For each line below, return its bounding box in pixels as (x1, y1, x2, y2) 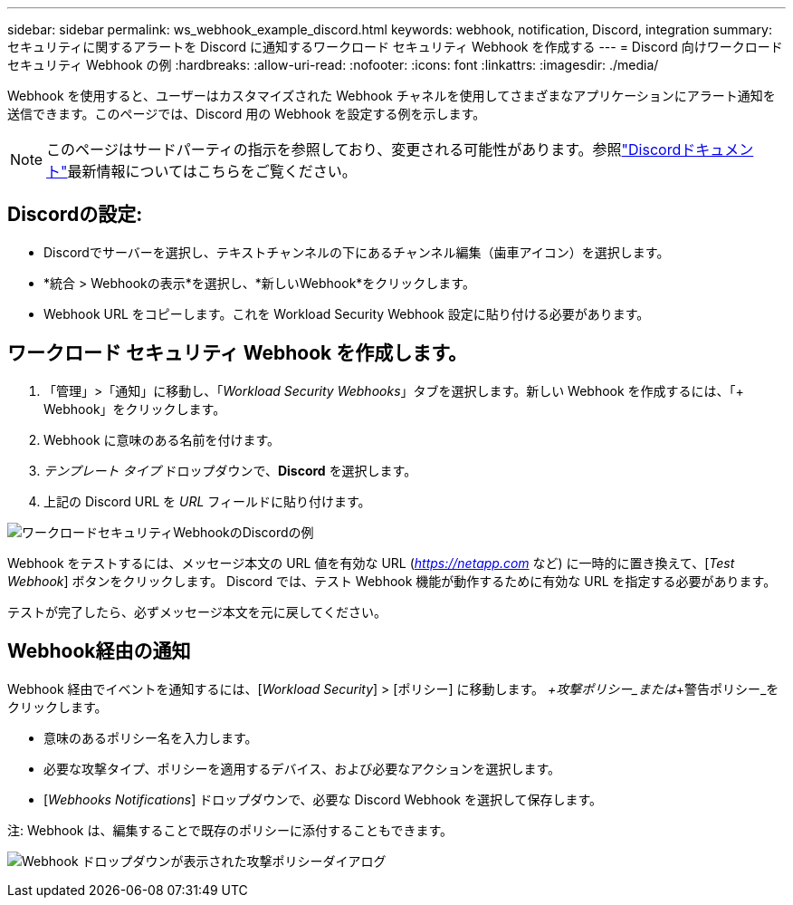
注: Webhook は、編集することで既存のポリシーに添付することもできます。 (7, 822, 454, 838)
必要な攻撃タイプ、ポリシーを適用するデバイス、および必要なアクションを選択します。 (43, 760, 561, 776)
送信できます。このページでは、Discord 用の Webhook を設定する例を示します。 (7, 106, 486, 121)
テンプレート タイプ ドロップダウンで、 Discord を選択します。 (43, 462, 417, 478)
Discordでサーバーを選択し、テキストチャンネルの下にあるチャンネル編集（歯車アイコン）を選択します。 (43, 244, 670, 260)
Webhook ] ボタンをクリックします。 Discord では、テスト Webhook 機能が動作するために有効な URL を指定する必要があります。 (7, 573, 777, 589)
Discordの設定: (7, 203, 143, 226)
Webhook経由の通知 (7, 640, 191, 663)
